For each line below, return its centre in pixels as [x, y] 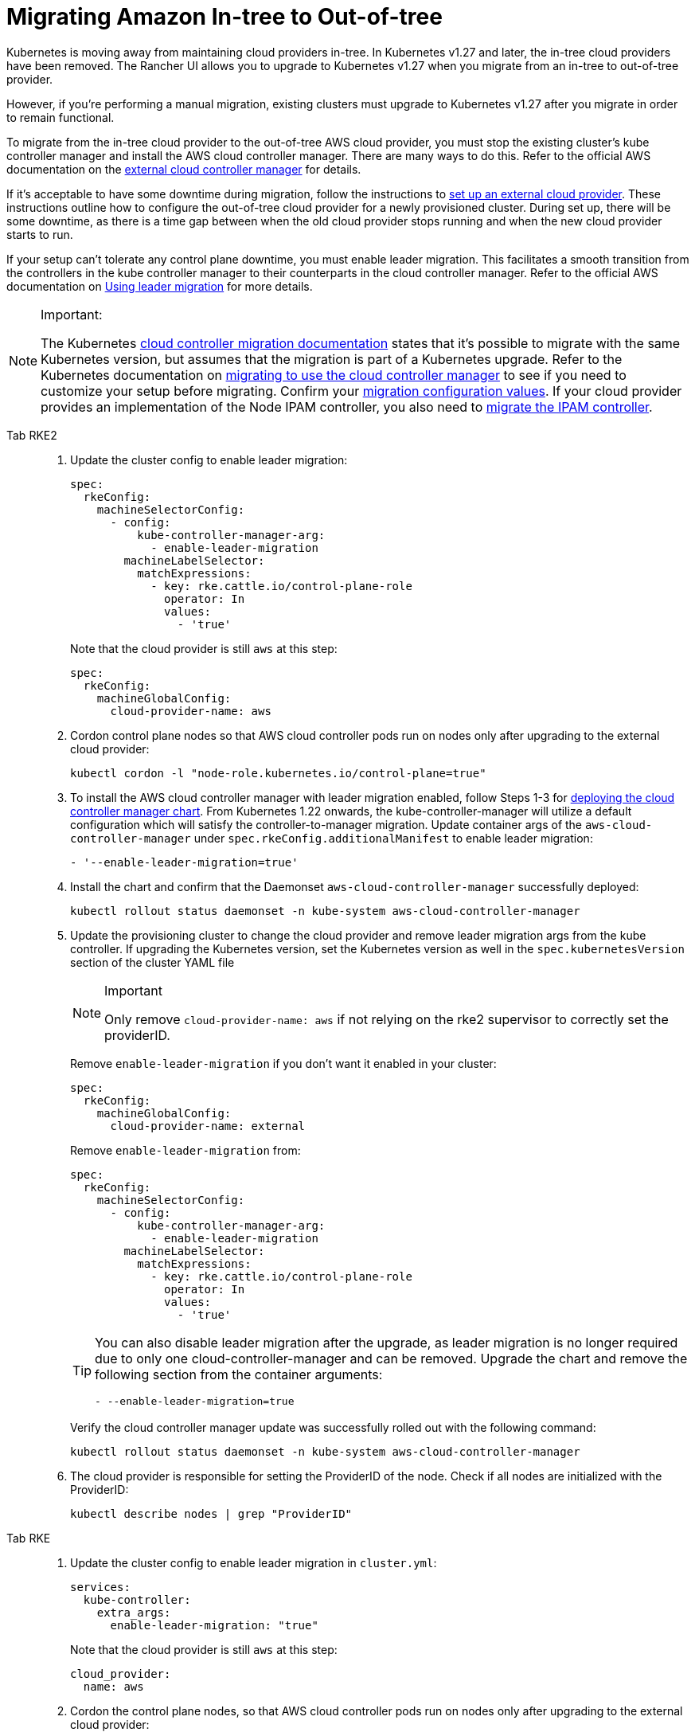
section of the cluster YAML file [152, 962]
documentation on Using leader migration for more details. [160, 286]
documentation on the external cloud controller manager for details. [184, 169]
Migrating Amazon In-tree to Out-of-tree [225, 17]
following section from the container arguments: [239, 1374]
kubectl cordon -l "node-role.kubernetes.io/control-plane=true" [278, 773]
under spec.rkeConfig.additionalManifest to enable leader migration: [393, 838]
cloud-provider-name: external [208, 1126]
